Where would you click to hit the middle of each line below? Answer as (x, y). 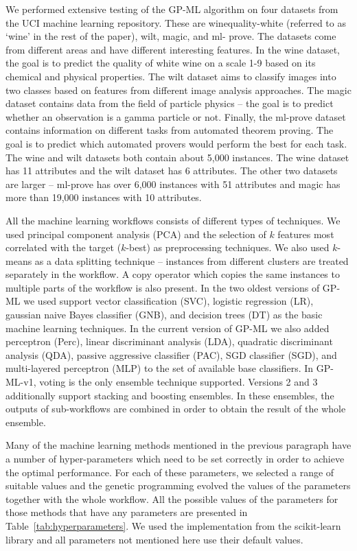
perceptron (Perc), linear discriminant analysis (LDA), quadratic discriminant (169, 341)
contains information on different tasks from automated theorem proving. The (170, 130)
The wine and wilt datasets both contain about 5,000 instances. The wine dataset (177, 157)
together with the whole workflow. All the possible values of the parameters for (172, 499)
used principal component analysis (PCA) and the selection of (136, 234)
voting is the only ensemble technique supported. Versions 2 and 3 (178, 382)
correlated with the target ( (64, 247)
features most (306, 234)
